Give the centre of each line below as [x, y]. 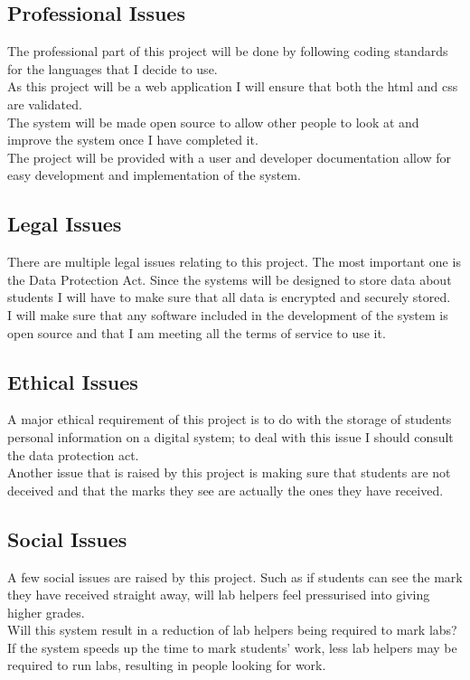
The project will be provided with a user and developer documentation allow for [230, 157]
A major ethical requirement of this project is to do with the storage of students [230, 419]
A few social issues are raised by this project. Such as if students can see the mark [235, 576]
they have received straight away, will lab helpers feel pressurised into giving [219, 595]
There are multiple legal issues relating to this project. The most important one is [234, 262]
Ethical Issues [73, 381]
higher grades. [46, 612]
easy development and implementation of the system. [154, 175]
